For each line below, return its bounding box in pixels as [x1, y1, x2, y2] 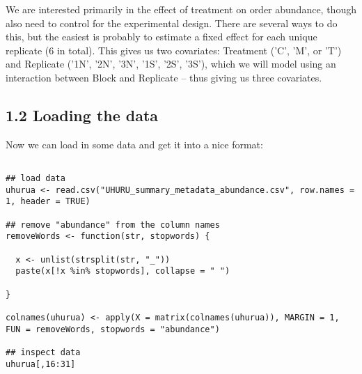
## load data [6, 173, 65, 184]
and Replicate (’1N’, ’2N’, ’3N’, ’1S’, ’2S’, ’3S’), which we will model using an [6, 56, 336, 71]
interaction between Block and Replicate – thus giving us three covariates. [6, 70, 322, 84]
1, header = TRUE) [6, 196, 90, 207]
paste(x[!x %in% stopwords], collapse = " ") [15, 266, 230, 276]
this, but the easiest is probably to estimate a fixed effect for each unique [6, 29, 317, 44]
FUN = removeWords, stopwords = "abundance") [6, 324, 220, 334]
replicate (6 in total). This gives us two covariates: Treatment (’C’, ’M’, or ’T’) [6, 42, 342, 57]
